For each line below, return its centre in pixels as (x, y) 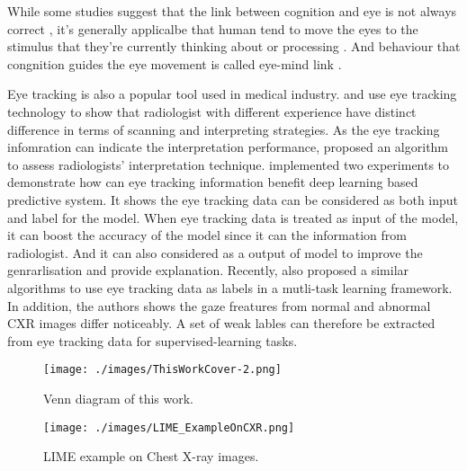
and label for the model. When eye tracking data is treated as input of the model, (233, 217)
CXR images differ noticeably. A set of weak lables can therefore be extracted (221, 323)
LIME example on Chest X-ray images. (151, 456)
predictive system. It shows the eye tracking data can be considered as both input (233, 199)
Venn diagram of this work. (119, 398)
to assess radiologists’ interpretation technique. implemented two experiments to (229, 164)
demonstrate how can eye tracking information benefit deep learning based (213, 182)
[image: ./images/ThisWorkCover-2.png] (162, 370)
